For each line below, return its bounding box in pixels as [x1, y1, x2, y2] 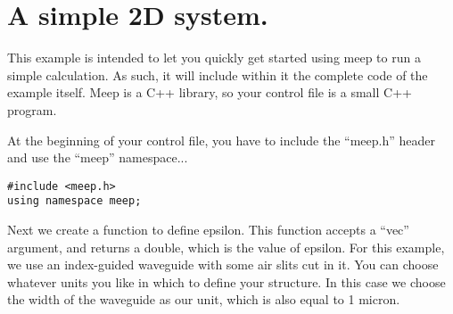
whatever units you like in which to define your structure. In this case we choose [7, 272, 446, 291]
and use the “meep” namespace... [7, 148, 188, 167]
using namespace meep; [7, 194, 142, 208]
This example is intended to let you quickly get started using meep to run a [7, 48, 421, 67]
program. [7, 100, 57, 119]
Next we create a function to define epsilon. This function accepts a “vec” [7, 220, 409, 238]
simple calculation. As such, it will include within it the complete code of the [7, 65, 428, 84]
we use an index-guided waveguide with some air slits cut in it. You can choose [7, 255, 439, 274]
